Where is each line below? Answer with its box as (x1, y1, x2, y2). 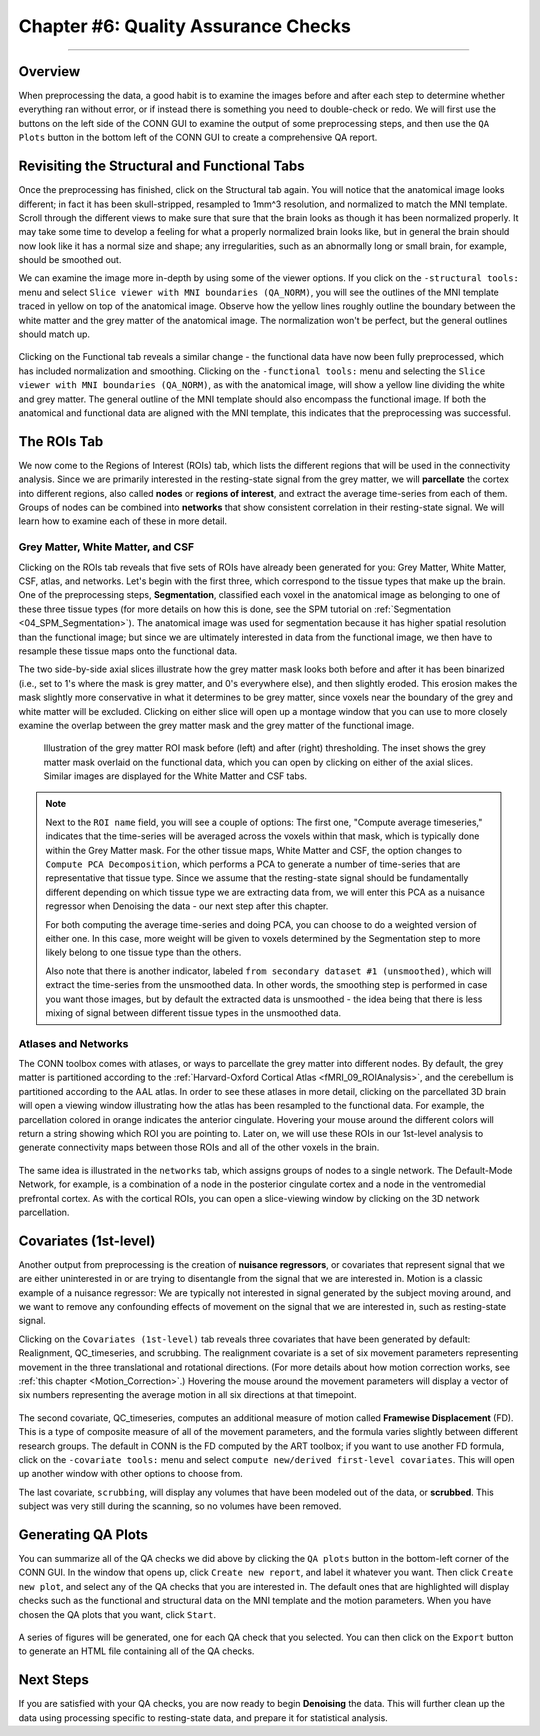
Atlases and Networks (18, 1036, 129, 1050)
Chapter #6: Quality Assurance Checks (18, 15, 352, 37)
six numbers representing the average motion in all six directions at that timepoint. (18, 1389, 357, 1401)
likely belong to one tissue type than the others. (45, 946, 242, 959)
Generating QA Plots (18, 1526, 149, 1543)
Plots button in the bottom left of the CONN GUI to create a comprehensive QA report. (18, 131, 378, 144)
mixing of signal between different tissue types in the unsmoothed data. (45, 1006, 342, 1019)
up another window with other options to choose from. (18, 1468, 244, 1480)
